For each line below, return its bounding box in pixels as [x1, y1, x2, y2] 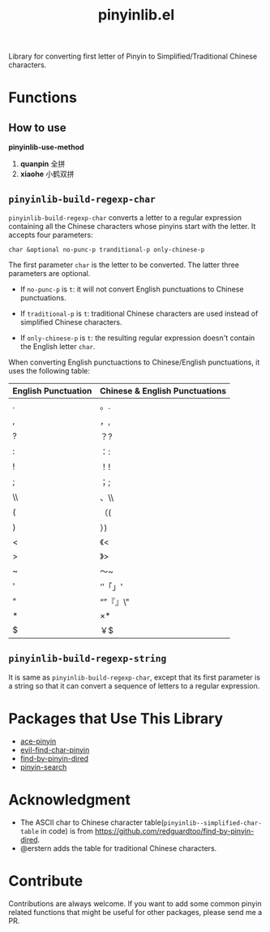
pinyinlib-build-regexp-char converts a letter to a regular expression [8, 213, 242, 222]
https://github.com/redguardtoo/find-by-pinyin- [94, 826, 255, 835]
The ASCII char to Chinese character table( [19, 818, 165, 827]
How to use [8, 120, 66, 135]
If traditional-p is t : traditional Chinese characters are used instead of [19, 309, 259, 318]
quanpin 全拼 [19, 159, 66, 169]
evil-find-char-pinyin [19, 744, 90, 754]
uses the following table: [8, 366, 91, 375]
